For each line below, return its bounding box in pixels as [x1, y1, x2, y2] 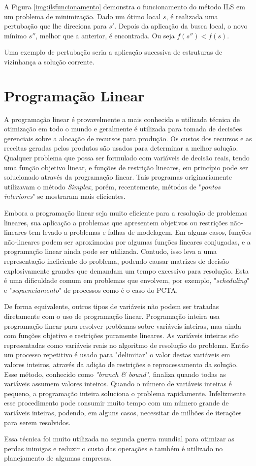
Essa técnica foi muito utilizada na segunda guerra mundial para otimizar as [4, 434, 234, 444]
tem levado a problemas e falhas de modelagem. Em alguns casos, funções [29, 227, 252, 237]
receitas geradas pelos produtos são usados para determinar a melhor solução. [4, 143, 238, 153]
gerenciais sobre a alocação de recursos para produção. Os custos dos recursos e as [4, 133, 252, 143]
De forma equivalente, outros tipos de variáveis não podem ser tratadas [4, 301, 219, 311]
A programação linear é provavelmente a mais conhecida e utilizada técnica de [4, 114, 240, 124]
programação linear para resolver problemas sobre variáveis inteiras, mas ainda [4, 320, 241, 331]
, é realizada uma [166, 11, 218, 21]
